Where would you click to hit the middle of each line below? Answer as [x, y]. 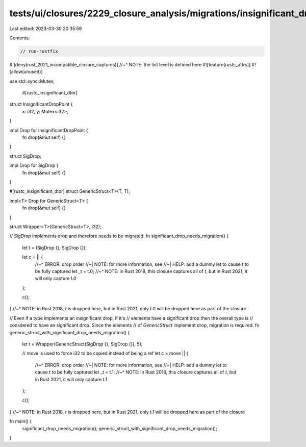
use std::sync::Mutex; [32, 81]
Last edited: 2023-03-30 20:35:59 [46, 29]
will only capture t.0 [56, 279]
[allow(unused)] [26, 72]
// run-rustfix [39, 51]
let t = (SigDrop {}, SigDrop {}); [55, 247]
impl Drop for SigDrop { [34, 165]
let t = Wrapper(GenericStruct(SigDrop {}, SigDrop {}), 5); [82, 344]
